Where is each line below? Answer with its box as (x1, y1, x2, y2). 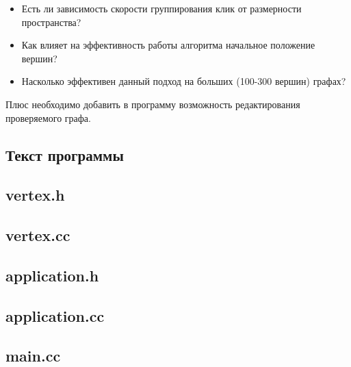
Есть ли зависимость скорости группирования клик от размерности (21, 1, 302, 15)
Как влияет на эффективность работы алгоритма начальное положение (21, 38, 315, 52)
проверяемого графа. (5, 110, 91, 125)
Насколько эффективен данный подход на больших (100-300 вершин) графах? (21, 74, 346, 88)
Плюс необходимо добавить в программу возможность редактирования (5, 97, 300, 111)
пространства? (21, 14, 81, 29)
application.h (5, 264, 99, 286)
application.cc (5, 305, 105, 326)
